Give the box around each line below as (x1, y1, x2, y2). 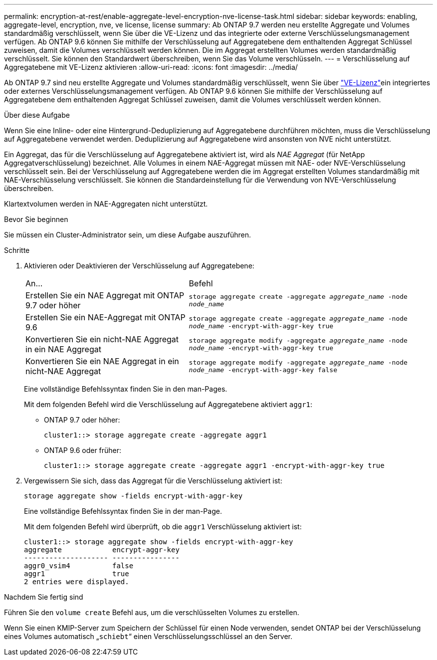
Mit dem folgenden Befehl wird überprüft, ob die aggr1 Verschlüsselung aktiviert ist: (24, 522, 302, 531)
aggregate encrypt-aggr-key (24, 546, 180, 554)
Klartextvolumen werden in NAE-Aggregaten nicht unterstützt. (4, 200, 208, 208)
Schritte (4, 246, 30, 254)
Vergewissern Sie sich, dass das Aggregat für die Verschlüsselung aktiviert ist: (24, 476, 282, 485)
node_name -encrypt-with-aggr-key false (189, 366, 338, 374)
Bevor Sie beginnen (4, 215, 68, 223)
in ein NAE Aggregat (25, 344, 101, 354)
